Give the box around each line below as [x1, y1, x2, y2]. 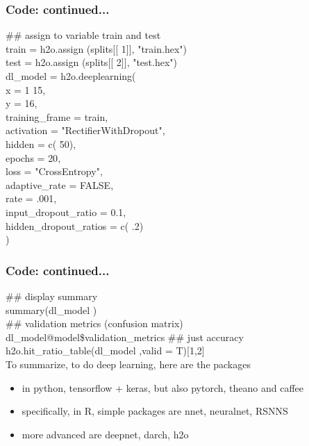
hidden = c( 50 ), [6, 136, 76, 151]
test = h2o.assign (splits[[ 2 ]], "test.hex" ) [6, 55, 178, 69]
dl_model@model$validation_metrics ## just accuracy [6, 329, 244, 344]
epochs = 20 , [6, 150, 61, 165]
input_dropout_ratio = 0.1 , [6, 204, 126, 219]
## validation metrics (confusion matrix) [6, 316, 183, 331]
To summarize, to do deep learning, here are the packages [6, 356, 251, 371]
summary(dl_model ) [6, 302, 97, 317]
